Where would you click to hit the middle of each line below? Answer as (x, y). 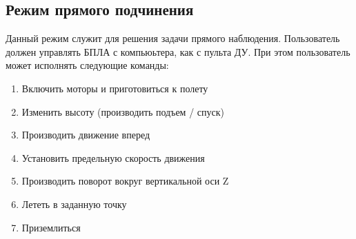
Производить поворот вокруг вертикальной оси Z (125, 181)
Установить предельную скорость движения (113, 157)
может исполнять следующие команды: (87, 65)
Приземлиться (51, 227)
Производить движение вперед (86, 135)
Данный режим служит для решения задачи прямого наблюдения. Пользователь (173, 38)
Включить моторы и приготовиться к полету (115, 88)
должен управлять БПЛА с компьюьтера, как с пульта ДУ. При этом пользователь (178, 51)
